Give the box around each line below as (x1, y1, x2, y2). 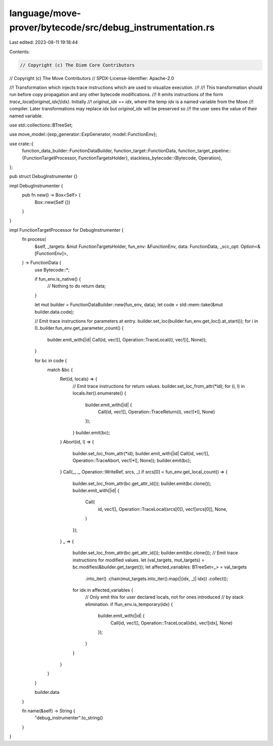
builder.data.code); (34, 309, 74, 315)
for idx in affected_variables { (72, 587, 133, 593)
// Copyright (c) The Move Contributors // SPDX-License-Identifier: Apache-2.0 (9, 75, 174, 81)
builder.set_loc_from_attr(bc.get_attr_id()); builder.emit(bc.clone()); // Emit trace (72, 550, 238, 556)
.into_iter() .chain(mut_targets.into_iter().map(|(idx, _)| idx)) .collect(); (85, 576, 229, 582)
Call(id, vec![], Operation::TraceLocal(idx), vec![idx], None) (110, 620, 233, 626)
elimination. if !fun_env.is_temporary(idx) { (85, 601, 173, 607)
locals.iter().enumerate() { (72, 390, 126, 397)
